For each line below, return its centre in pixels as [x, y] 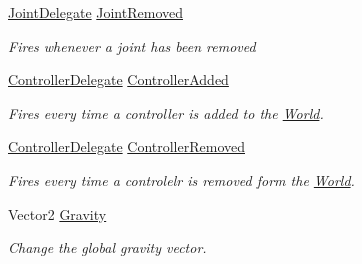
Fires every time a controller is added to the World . [166, 112]
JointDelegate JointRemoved [95, 12]
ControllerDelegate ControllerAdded [118, 79]
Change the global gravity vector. [107, 247]
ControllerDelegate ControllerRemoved [126, 146]
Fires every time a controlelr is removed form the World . [181, 179]
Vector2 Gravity [57, 213]
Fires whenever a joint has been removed [132, 45]
